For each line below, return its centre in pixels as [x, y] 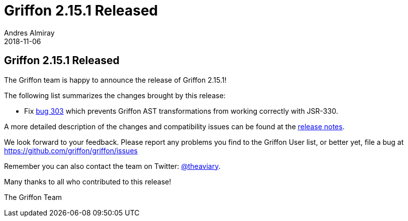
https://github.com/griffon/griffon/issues [71, 150]
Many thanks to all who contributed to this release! [88, 181]
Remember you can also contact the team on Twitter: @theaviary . [112, 166]
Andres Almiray [29, 33]
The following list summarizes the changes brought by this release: [115, 95]
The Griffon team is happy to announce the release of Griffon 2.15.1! [115, 80]
